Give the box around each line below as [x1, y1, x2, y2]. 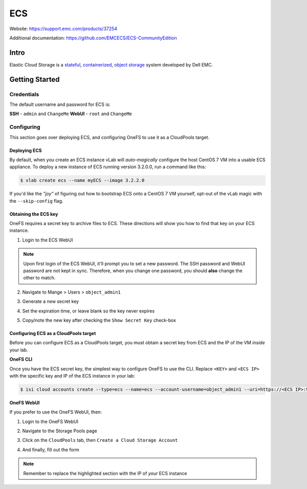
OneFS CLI [9, 356, 33, 363]
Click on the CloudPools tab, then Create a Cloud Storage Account [22, 437, 178, 443]
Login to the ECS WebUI [22, 237, 73, 243]
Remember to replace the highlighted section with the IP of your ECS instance [23, 470, 187, 476]
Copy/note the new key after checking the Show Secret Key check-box [22, 317, 177, 323]
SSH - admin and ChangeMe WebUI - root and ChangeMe [9, 110, 133, 117]
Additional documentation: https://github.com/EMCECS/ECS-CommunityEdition [9, 35, 177, 41]
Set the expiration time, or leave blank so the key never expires [22, 307, 155, 314]
